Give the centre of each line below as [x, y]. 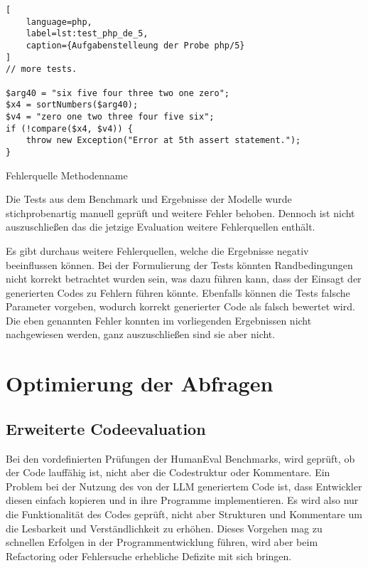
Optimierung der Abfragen [140, 383]
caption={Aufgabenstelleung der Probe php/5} [135, 45]
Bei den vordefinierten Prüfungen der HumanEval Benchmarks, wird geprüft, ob [180, 458]
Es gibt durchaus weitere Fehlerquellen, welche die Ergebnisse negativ [157, 250]
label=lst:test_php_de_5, [87, 34]
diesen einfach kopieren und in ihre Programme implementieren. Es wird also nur [182, 500]
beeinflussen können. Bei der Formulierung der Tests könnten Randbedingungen [179, 264]
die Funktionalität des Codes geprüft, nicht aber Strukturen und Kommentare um [184, 514]
